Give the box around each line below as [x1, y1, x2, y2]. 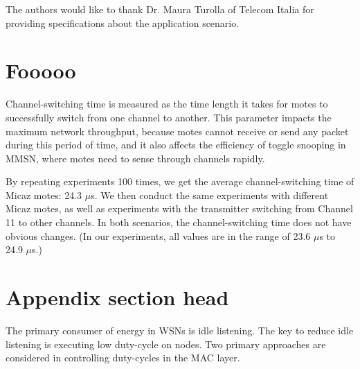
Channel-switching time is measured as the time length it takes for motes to [6, 96, 328, 111]
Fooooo [6, 56, 76, 85]
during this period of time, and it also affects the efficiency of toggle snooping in [6, 137, 346, 152]
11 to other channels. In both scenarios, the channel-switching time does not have [6, 215, 352, 230]
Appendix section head [6, 283, 229, 311]
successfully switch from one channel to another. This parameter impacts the [6, 110, 332, 124]
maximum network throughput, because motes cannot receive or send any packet [6, 123, 349, 138]
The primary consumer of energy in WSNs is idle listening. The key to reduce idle [6, 323, 354, 337]
